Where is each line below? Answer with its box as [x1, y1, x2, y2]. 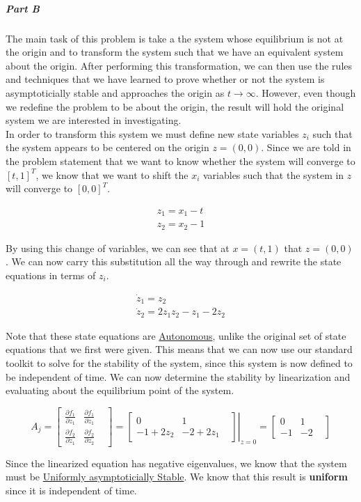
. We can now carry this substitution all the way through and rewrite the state [6, 254, 342, 269]
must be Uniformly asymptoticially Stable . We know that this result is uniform [6, 469, 348, 484]
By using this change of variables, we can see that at [6, 240, 230, 255]
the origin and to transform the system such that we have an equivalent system [6, 45, 344, 59]
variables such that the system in [202, 167, 344, 182]
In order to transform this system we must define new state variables [6, 126, 299, 141]
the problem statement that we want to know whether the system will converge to [6, 153, 355, 168]
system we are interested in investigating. [6, 113, 182, 127]
